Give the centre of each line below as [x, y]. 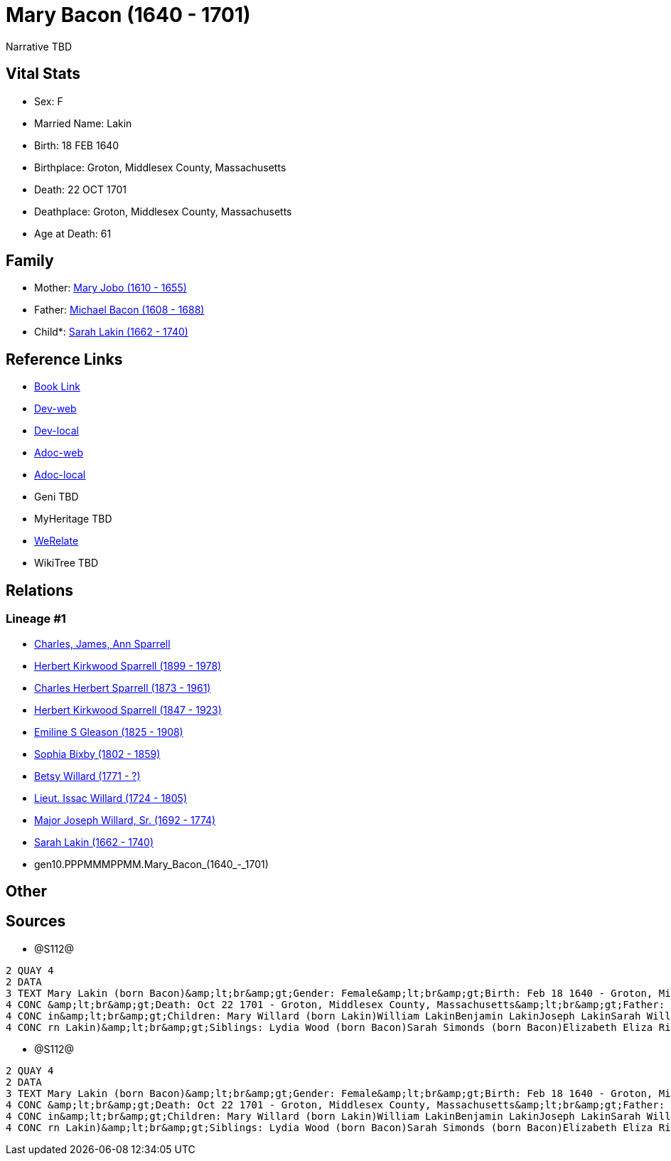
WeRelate [57, 541]
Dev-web [55, 409]
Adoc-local [60, 475]
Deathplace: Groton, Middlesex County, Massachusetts [163, 211]
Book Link [57, 387]
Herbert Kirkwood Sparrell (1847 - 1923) [128, 710]
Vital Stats [43, 74]
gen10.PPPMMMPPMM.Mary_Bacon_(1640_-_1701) [151, 864]
